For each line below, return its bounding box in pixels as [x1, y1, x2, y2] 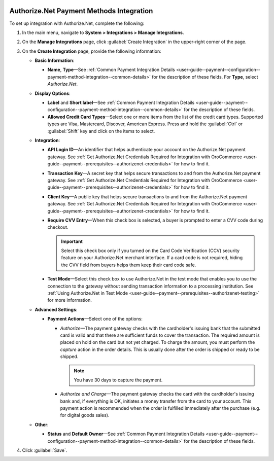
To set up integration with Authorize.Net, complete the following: [9, 20, 145, 26]
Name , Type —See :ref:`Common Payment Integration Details [47, 66, 175, 73]
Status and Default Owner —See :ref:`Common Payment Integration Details [47, 431, 205, 437]
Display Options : [35, 90, 71, 96]
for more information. [47, 297, 92, 303]
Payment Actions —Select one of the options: [47, 316, 143, 322]
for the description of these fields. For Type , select [152, 74, 258, 80]
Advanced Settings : [35, 306, 78, 312]
